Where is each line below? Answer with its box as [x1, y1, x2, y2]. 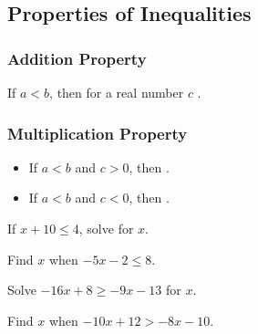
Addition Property [7, 47, 147, 69]
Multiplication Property [7, 121, 188, 144]
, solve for [78, 219, 134, 237]
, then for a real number [49, 83, 184, 101]
